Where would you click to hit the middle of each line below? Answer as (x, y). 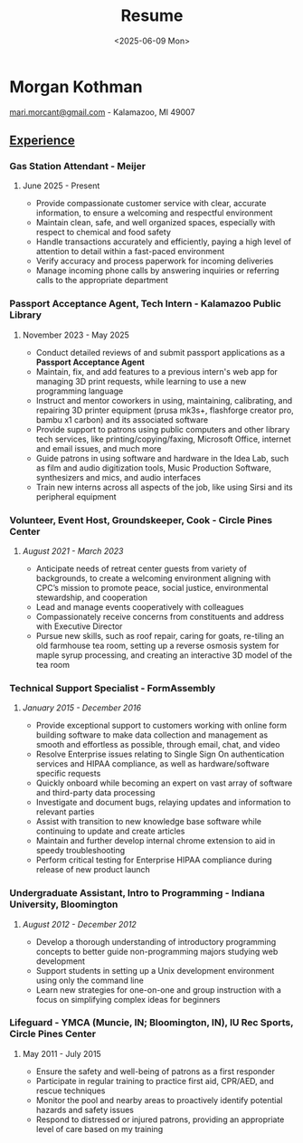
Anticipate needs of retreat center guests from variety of (141, 568)
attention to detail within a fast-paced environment (130, 252)
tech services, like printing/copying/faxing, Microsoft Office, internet (163, 439)
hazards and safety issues (85, 1110)
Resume (152, 16)
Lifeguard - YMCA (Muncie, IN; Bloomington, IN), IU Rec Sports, (151, 1023)
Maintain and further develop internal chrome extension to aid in (156, 841)
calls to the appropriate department (102, 281)
